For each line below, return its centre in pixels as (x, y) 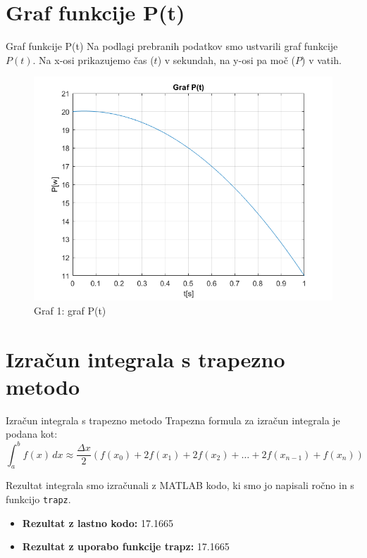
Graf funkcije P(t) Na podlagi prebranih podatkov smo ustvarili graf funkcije (172, 46)
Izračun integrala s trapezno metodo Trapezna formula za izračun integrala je (173, 420)
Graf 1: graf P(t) (70, 310)
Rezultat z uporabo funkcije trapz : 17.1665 (126, 546)
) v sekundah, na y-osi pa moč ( (226, 59)
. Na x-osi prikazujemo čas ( (93, 59)
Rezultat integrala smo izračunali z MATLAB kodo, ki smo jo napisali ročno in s (180, 485)
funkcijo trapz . (38, 499)
